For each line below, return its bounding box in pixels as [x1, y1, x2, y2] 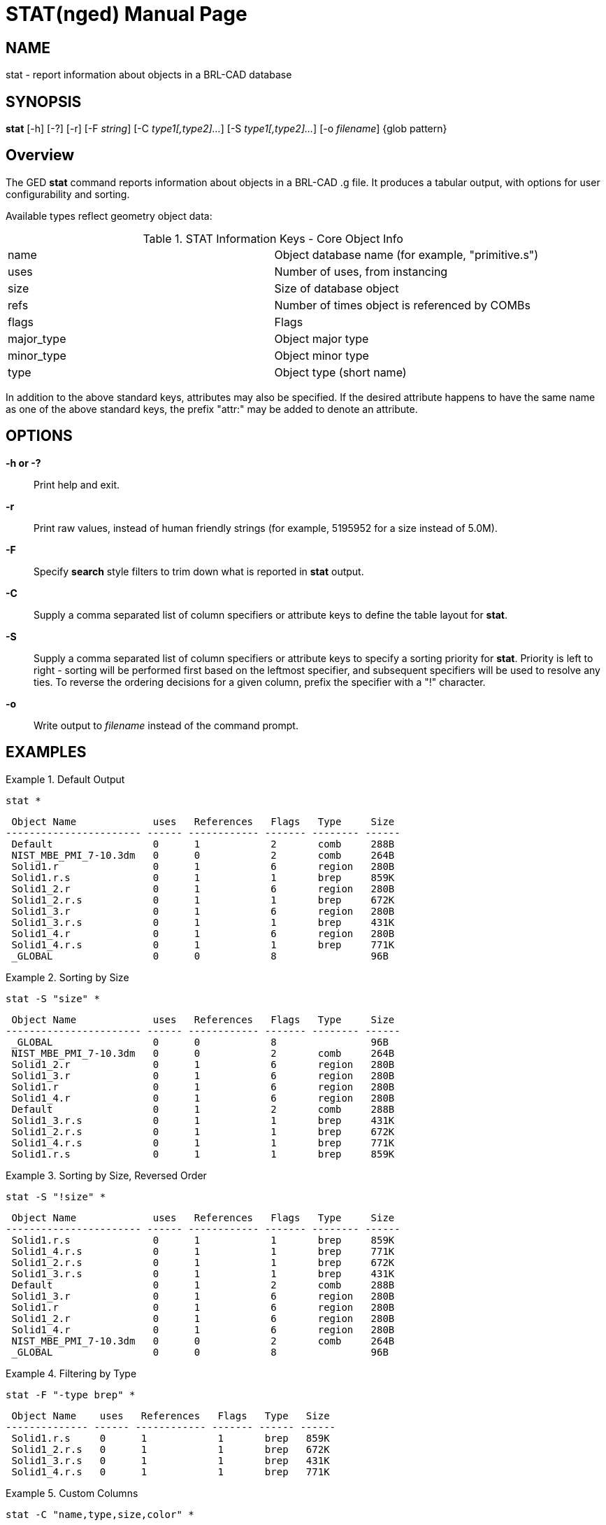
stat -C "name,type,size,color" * [6, 1508, 194, 1520]
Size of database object [274, 281, 399, 295]
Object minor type [274, 348, 369, 363]
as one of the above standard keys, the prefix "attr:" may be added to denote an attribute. [6, 402, 418, 415]
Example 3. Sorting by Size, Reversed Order [6, 1169, 207, 1181]
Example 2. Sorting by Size [6, 971, 129, 983]
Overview [6, 146, 75, 164]
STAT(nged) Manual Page [6, 2, 247, 26]
